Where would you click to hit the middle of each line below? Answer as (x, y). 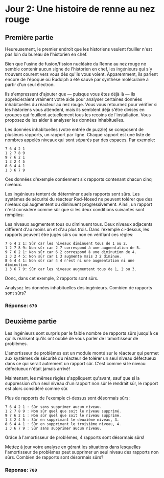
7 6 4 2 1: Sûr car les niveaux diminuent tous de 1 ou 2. (67, 243)
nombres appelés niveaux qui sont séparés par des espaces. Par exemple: (80, 140)
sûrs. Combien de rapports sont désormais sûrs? (54, 457)
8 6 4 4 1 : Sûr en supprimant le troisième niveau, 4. (63, 424)
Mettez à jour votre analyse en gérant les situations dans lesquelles (73, 447)
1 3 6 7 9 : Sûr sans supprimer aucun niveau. (53, 428)
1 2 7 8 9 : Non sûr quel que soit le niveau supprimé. (63, 411)
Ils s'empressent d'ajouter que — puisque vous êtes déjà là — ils (70, 94)
